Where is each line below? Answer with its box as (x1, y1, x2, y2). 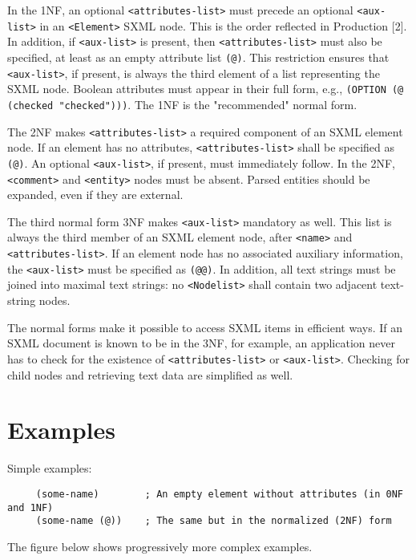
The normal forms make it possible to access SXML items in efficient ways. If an (7, 319, 403, 335)
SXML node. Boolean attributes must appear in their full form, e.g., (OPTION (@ (7, 80, 404, 97)
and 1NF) (7, 501, 54, 513)
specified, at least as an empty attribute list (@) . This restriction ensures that (7, 48, 390, 65)
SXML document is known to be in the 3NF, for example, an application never (7, 335, 395, 351)
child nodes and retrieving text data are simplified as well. (7, 366, 293, 383)
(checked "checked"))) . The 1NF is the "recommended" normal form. (7, 95, 357, 112)
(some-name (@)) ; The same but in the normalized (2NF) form (35, 515, 392, 527)
